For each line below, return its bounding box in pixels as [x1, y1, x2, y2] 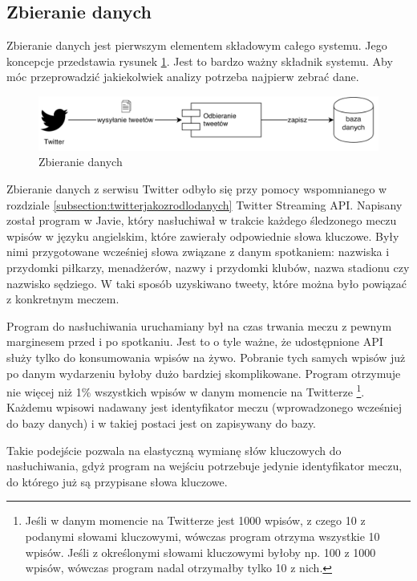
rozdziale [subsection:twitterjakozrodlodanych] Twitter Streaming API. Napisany [6, 196, 403, 213]
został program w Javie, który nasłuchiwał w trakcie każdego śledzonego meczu [6, 212, 397, 229]
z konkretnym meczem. [6, 290, 119, 307]
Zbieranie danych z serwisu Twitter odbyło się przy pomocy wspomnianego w [6, 181, 387, 197]
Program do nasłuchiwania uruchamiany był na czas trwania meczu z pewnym [6, 317, 392, 334]
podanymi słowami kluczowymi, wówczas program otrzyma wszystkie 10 [25, 528, 380, 545]
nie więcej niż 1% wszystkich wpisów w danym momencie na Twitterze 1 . [6, 381, 365, 400]
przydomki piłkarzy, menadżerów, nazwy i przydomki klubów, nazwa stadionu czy [6, 259, 410, 276]
